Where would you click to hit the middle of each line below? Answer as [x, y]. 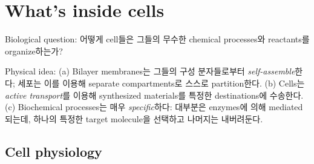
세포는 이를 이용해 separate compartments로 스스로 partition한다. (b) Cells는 [161, 83]
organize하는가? [34, 51]
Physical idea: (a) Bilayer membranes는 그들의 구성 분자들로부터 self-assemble [150, 71]
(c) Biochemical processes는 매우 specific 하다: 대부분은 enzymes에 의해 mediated [154, 107]
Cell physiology [54, 151]
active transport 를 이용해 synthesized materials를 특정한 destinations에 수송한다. [154, 95]
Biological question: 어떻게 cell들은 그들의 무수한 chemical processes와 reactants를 [157, 39]
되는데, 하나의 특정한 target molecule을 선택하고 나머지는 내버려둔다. [134, 118]
